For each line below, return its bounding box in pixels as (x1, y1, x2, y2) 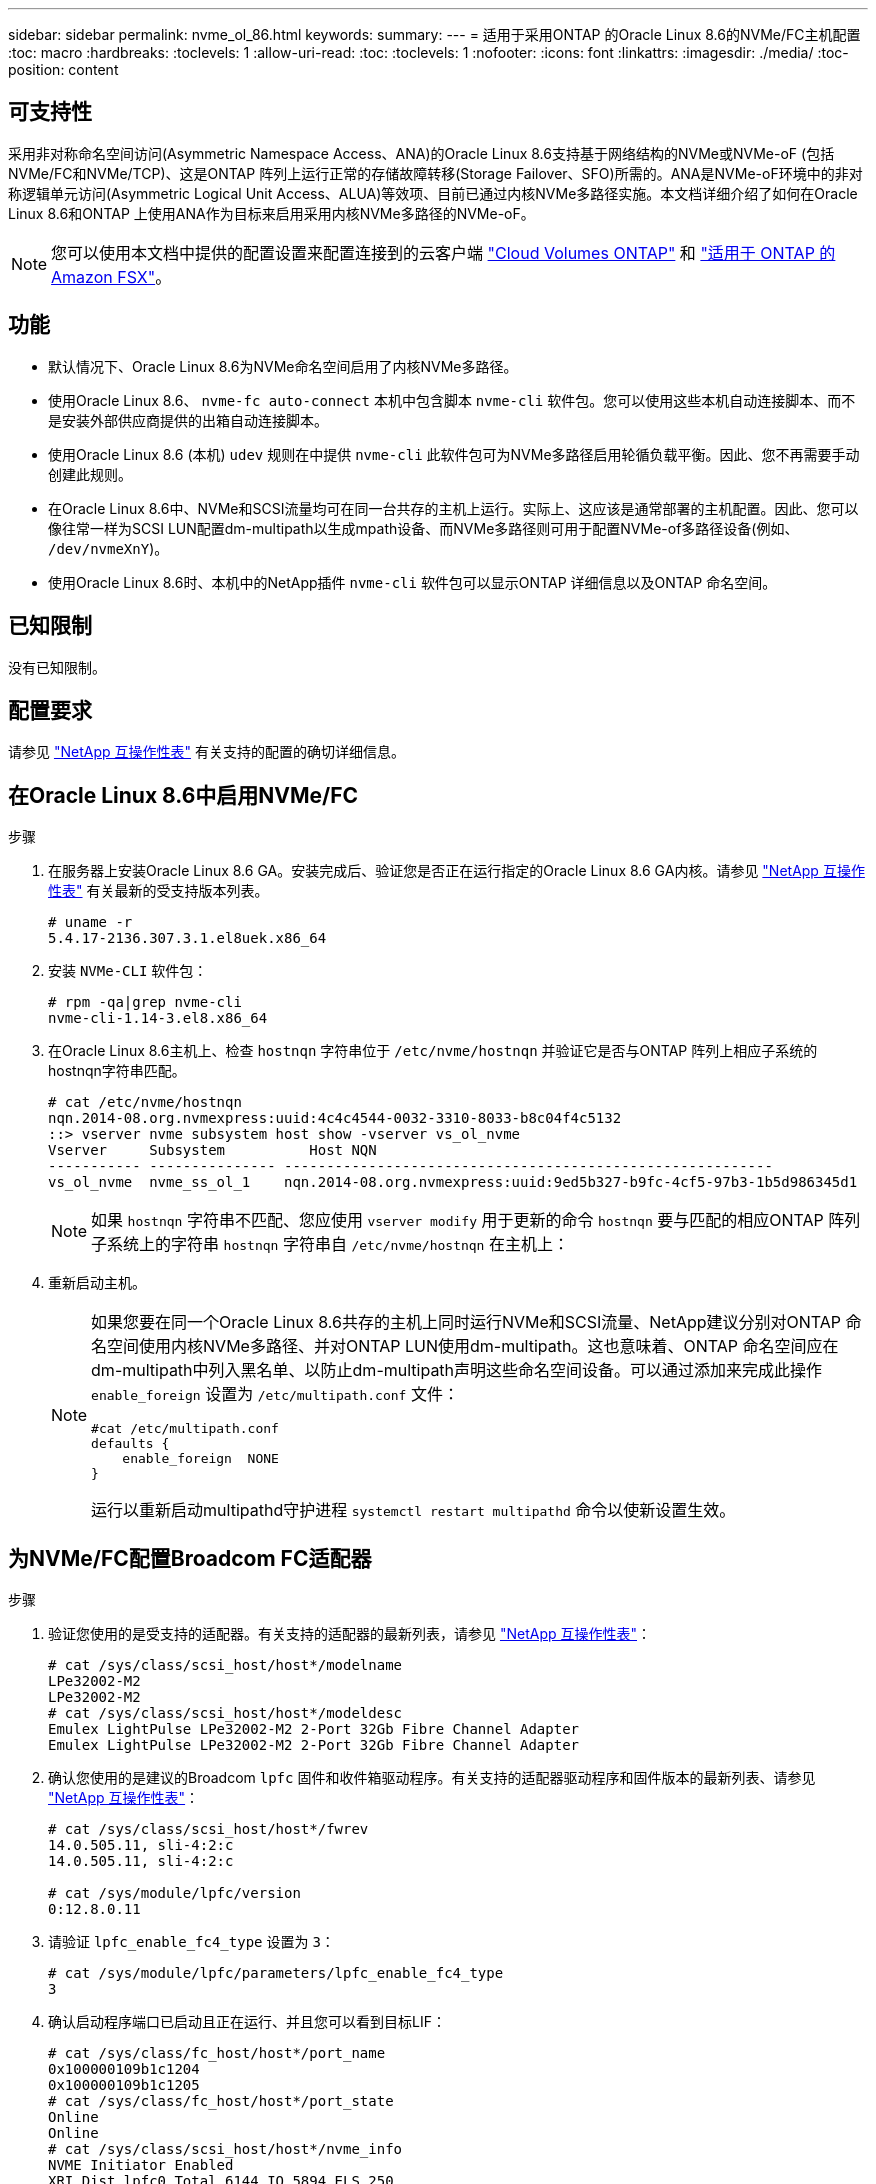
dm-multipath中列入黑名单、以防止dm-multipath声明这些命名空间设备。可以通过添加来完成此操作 (91, 1360, 823, 1381)
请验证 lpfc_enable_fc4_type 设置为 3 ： (48, 1933, 335, 1951)
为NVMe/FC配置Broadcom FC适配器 (8, 1545, 372, 1571)
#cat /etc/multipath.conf (91, 1421, 279, 1437)
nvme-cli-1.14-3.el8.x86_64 (48, 1010, 268, 1027)
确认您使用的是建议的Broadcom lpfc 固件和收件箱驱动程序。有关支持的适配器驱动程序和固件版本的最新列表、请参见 (48, 1769, 816, 1787)
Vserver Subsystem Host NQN (48, 1142, 377, 1159)
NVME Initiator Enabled (48, 2157, 234, 2174)
